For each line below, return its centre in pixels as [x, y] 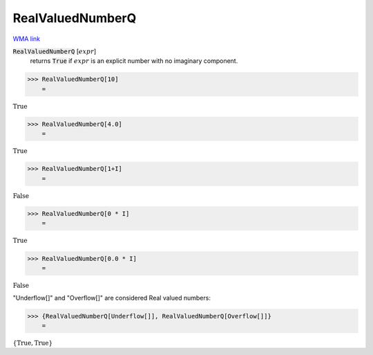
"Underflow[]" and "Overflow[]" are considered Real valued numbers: [112, 298]
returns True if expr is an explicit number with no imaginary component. [134, 61]
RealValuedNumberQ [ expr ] [55, 51]
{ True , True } [33, 343]
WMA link [27, 39]
